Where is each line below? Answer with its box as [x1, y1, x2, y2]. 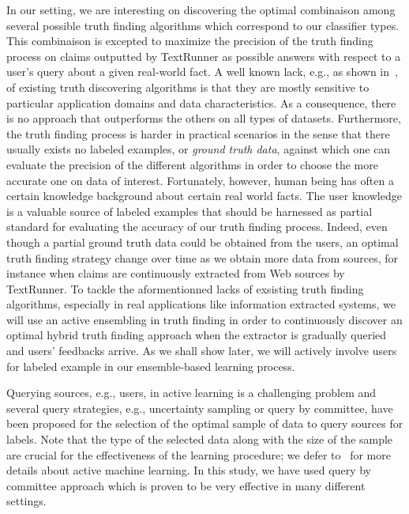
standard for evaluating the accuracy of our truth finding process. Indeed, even [6, 218, 388, 235]
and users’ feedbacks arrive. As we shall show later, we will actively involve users [6, 342, 397, 359]
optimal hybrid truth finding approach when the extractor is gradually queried [6, 327, 387, 343]
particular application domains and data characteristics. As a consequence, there [6, 94, 396, 111]
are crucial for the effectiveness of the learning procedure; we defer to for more [6, 446, 391, 463]
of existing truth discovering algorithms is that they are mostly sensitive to [6, 78, 370, 95]
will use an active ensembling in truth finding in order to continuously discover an [6, 311, 403, 327]
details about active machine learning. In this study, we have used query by [6, 462, 371, 478]
